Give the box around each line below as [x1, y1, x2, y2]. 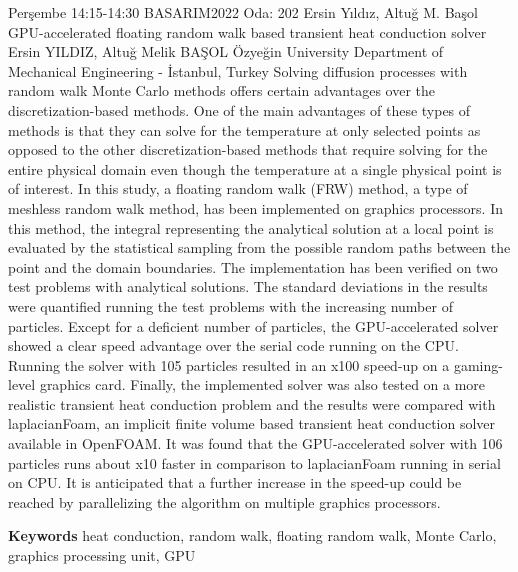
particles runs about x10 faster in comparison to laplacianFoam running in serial [8, 452, 501, 473]
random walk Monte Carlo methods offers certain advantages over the [8, 80, 435, 101]
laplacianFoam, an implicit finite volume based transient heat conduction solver [8, 413, 496, 434]
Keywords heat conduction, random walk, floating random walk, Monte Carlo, [8, 525, 497, 546]
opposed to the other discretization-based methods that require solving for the [8, 139, 488, 160]
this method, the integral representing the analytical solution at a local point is [8, 217, 494, 238]
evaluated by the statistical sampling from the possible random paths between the [8, 237, 511, 258]
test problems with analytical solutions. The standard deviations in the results [8, 276, 488, 297]
